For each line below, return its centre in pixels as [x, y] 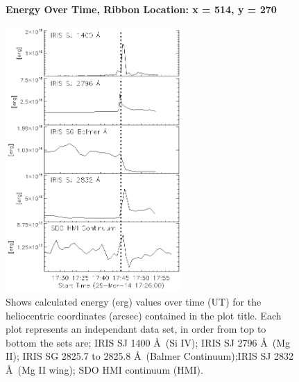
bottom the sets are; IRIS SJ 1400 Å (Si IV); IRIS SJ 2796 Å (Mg [148, 342]
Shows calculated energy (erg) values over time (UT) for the [134, 301]
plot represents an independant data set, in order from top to [136, 329]
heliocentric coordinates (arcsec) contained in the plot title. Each [144, 315]
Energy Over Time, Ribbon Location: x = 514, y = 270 [141, 9]
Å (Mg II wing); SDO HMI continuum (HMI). [104, 369]
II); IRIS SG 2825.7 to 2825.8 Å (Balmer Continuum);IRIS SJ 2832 [150, 356]
